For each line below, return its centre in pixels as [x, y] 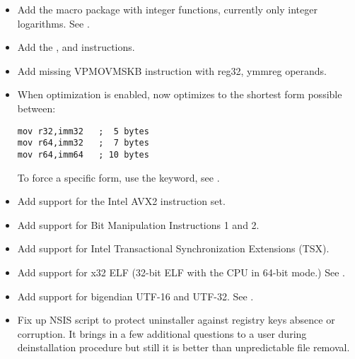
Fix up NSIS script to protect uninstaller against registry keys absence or [176, 320]
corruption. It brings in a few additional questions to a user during [162, 333]
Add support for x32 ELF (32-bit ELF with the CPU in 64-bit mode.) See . [181, 272]
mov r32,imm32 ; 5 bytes [83, 131]
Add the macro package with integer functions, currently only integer [167, 9]
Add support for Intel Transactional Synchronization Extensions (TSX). [173, 248]
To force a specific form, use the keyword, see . [118, 177]
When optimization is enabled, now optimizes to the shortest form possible [180, 94]
